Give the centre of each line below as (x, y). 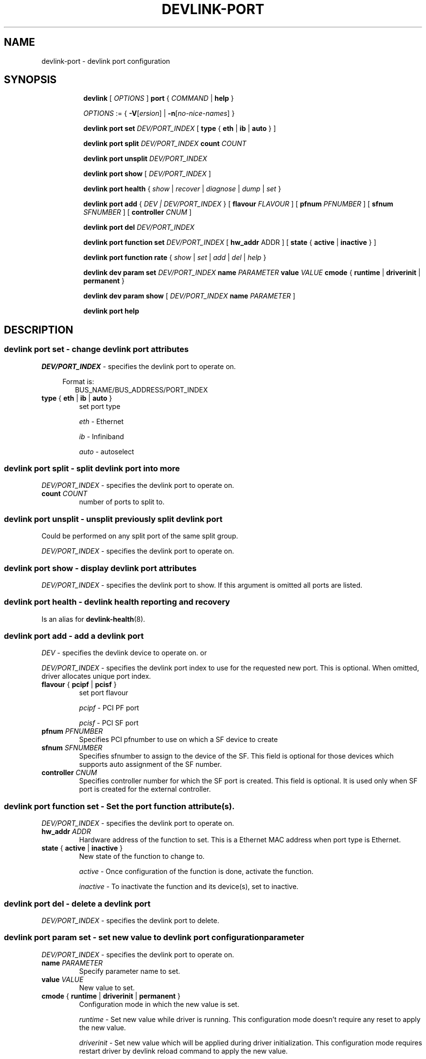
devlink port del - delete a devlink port (77, 903)
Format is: (78, 381)
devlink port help (111, 311)
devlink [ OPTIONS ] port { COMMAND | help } (159, 98)
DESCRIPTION (39, 330)
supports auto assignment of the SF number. (150, 764)
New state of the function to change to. (142, 856)
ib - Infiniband (101, 436)
